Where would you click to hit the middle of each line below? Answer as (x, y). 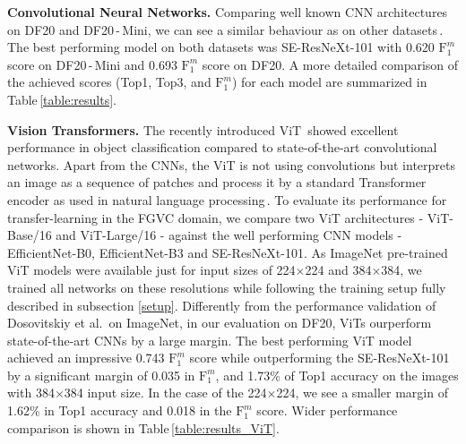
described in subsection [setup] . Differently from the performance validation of (222, 305)
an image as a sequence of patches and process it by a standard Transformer (217, 182)
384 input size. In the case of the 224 (165, 393)
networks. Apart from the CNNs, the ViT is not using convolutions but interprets (231, 164)
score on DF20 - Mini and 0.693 (92, 64)
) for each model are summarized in (329, 82)
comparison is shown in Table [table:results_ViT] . (143, 427)
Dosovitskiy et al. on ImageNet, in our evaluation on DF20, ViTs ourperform (220, 323)
